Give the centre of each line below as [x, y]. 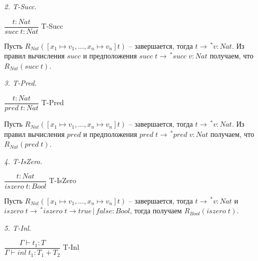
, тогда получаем [156, 210]
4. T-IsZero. [23, 161]
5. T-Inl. [18, 227]
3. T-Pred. [21, 83]
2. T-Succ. [21, 6]
